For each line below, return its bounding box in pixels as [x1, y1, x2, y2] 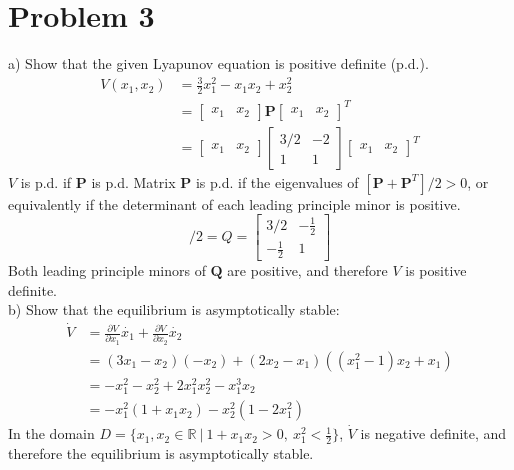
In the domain [8, 423, 95, 444]
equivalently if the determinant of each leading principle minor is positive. [8, 193, 461, 214]
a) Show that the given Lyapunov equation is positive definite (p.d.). [8, 53, 429, 74]
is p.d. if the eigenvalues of [195, 171, 359, 192]
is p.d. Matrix [91, 171, 176, 192]
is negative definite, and [360, 423, 507, 444]
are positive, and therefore [227, 260, 388, 280]
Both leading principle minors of [8, 260, 206, 280]
